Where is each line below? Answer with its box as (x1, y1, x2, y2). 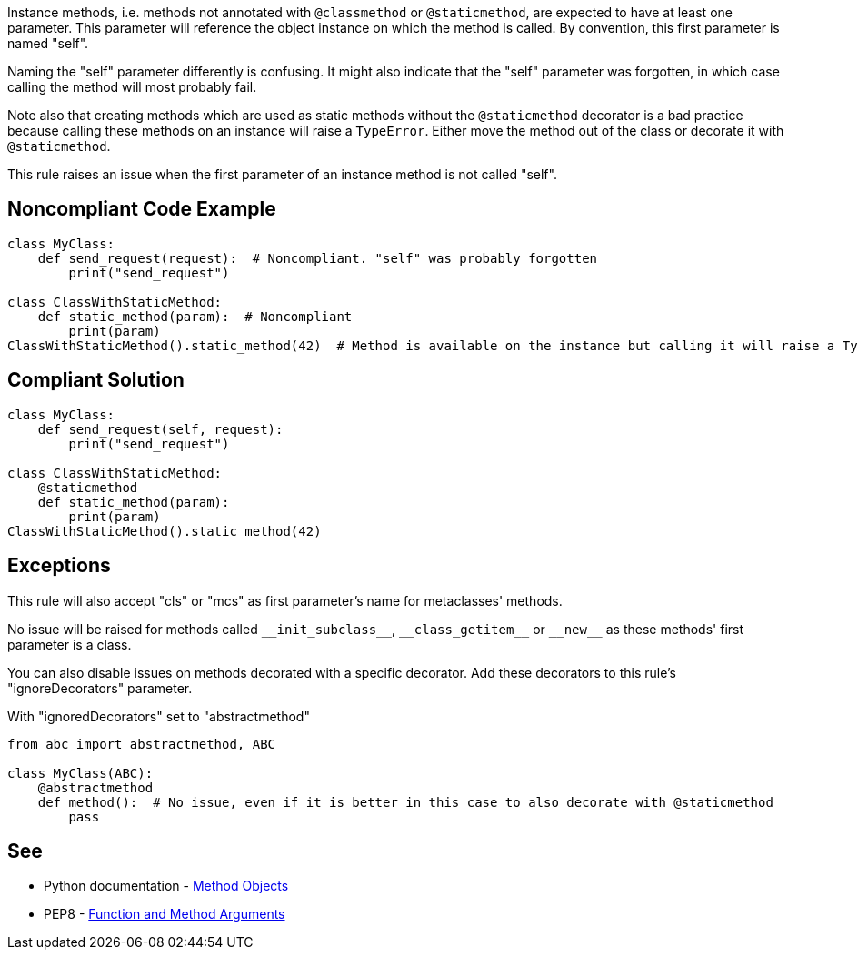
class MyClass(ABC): (7, 765, 154, 781)
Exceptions (7, 554, 111, 578)
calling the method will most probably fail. (7, 79, 257, 95)
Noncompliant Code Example (7, 197, 276, 221)
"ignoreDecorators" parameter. (7, 680, 193, 696)
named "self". (7, 35, 89, 51)
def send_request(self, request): (37, 421, 284, 437)
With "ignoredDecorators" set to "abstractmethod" (7, 708, 310, 724)
